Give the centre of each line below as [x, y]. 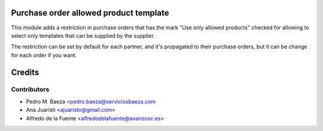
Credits [25, 72]
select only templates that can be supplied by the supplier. [83, 35]
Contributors [30, 90]
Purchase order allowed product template [90, 13]
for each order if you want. [44, 55]
